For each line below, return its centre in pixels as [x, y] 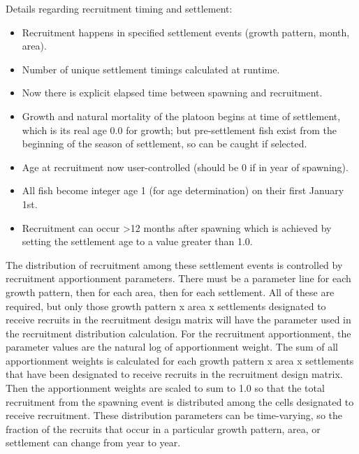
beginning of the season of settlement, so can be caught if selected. [164, 144]
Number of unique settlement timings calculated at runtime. [151, 69]
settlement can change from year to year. [93, 442]
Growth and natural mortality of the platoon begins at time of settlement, [181, 116]
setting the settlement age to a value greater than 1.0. [137, 241]
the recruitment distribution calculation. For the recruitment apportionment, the [178, 333]
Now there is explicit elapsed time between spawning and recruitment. [172, 93]
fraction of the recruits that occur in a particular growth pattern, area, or [163, 429]
